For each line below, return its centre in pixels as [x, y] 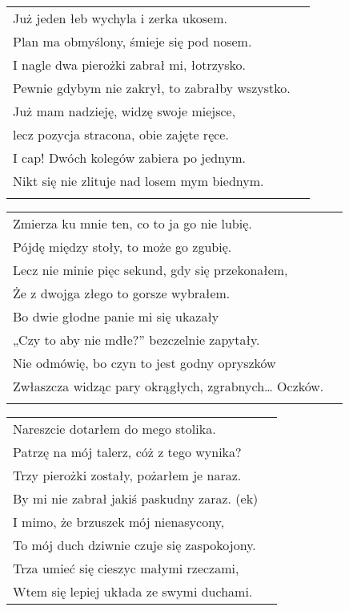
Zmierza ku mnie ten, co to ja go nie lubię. [132, 223]
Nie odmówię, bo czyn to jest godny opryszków [144, 363]
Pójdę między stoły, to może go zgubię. [122, 247]
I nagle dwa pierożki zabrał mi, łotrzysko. [129, 65]
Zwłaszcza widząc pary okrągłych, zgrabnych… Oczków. [168, 386]
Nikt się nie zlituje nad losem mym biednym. [138, 181]
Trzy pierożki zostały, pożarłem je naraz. [127, 475]
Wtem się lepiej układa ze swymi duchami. [133, 591]
